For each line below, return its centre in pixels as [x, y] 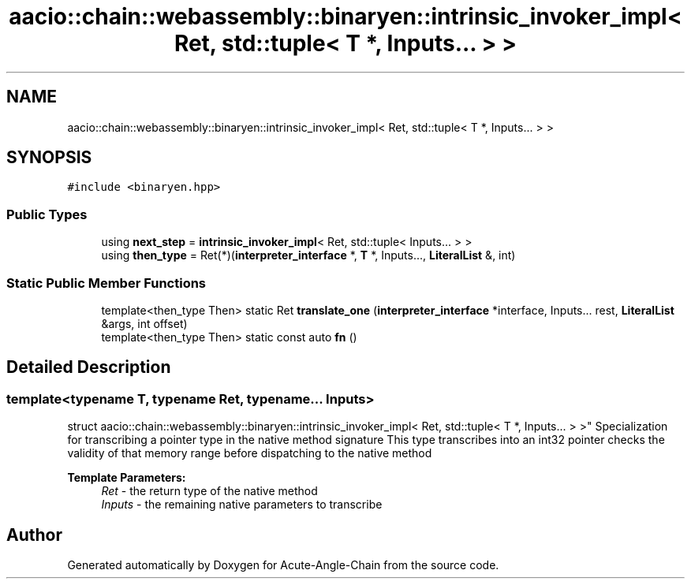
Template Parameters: [127, 478]
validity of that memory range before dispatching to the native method [250, 453]
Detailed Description [89, 367]
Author [34, 535]
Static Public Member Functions [106, 283]
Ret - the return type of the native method [209, 491]
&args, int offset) [144, 323]
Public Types [47, 214]
